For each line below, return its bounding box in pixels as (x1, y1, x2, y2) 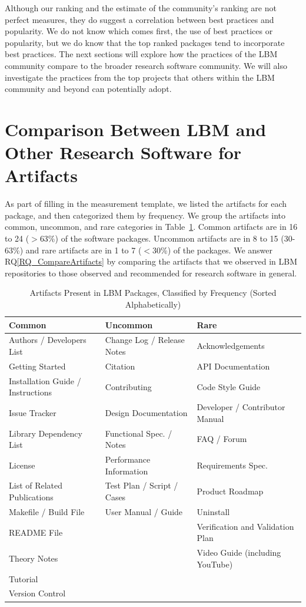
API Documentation (197, 359, 270, 372)
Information (105, 464, 148, 477)
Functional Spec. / (105, 427, 172, 439)
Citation (105, 359, 135, 372)
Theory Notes (9, 552, 58, 564)
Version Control (9, 587, 66, 599)
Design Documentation (105, 406, 188, 418)
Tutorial (9, 572, 38, 585)
